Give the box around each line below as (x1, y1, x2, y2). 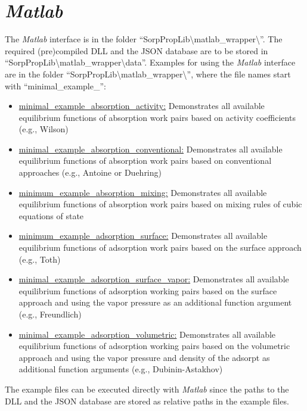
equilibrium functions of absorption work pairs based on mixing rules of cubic (18, 198, 302, 210)
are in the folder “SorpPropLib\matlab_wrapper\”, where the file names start (5, 67, 291, 80)
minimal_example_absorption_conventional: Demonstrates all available (18, 142, 283, 155)
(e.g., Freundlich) (18, 308, 82, 320)
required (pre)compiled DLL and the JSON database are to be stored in (5, 44, 268, 57)
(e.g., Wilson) (18, 123, 69, 135)
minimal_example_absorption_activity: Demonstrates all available (18, 99, 265, 112)
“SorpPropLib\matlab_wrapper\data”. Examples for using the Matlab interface (5, 56, 296, 68)
